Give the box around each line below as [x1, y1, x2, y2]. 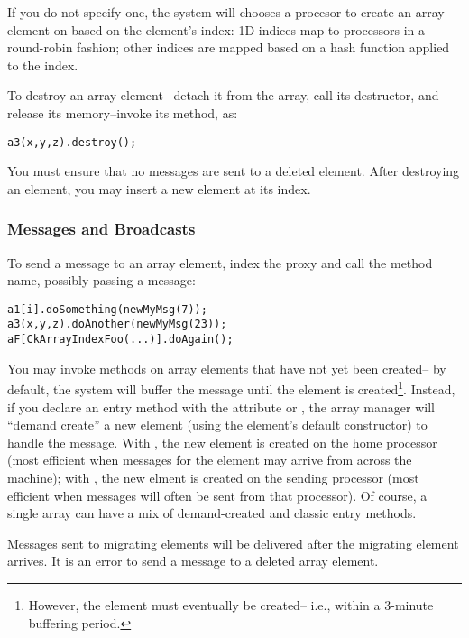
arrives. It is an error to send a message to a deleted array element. [7, 551, 379, 570]
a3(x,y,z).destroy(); [7, 135, 137, 149]
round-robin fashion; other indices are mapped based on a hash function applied [7, 38, 450, 57]
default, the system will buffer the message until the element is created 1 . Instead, [7, 377, 455, 399]
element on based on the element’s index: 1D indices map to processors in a [7, 20, 426, 39]
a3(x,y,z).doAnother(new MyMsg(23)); [7, 318, 227, 331]
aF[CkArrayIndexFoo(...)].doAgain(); [7, 333, 234, 347]
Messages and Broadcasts [7, 217, 196, 240]
